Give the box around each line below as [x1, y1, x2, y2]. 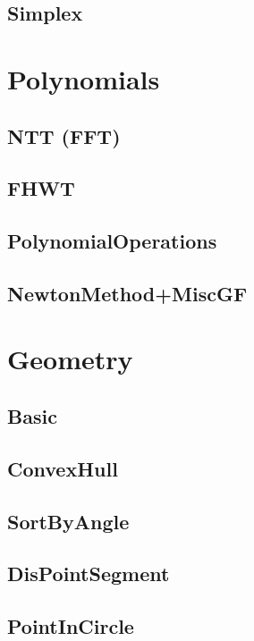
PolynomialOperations [7, 227, 217, 255]
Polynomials [7, 60, 160, 97]
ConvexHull [7, 454, 118, 482]
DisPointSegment [7, 560, 170, 587]
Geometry [7, 341, 133, 377]
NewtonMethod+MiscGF [7, 279, 248, 307]
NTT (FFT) [7, 122, 121, 149]
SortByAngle [7, 507, 130, 535]
